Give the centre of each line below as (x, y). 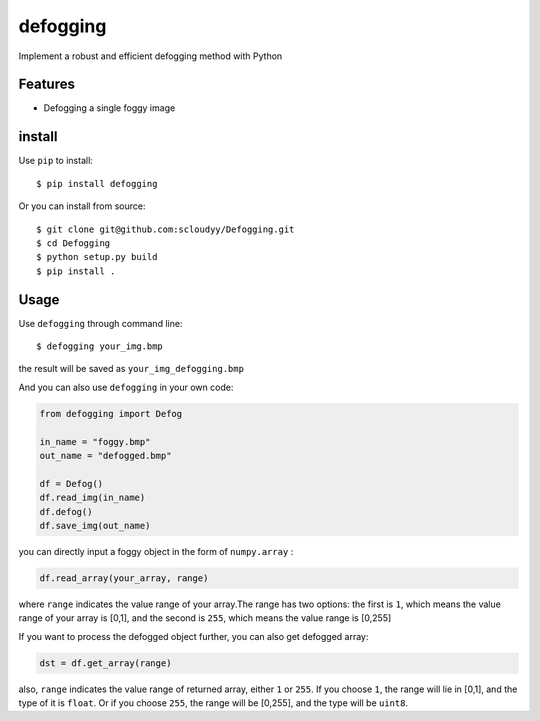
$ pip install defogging (97, 183)
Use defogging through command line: (100, 323)
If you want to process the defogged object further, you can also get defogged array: (193, 636)
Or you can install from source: (82, 206)
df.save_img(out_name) (95, 525)
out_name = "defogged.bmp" (105, 455)
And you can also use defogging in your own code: (126, 387)
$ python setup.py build (97, 257)
